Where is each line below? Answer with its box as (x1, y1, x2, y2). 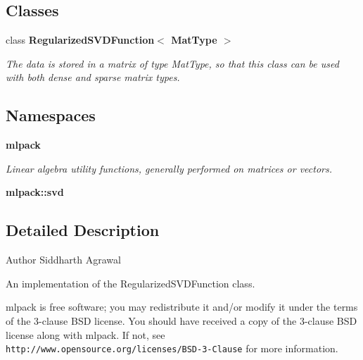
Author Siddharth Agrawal (6, 252, 121, 267)
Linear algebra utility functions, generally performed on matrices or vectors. (6, 161, 333, 175)
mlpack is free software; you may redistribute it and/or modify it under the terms (6, 299, 358, 314)
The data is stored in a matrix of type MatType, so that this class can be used (6, 56, 339, 70)
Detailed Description (6, 219, 160, 241)
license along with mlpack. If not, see (6, 327, 165, 342)
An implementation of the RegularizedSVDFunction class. (6, 275, 255, 290)
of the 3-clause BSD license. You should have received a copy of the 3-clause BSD (6, 313, 357, 328)
